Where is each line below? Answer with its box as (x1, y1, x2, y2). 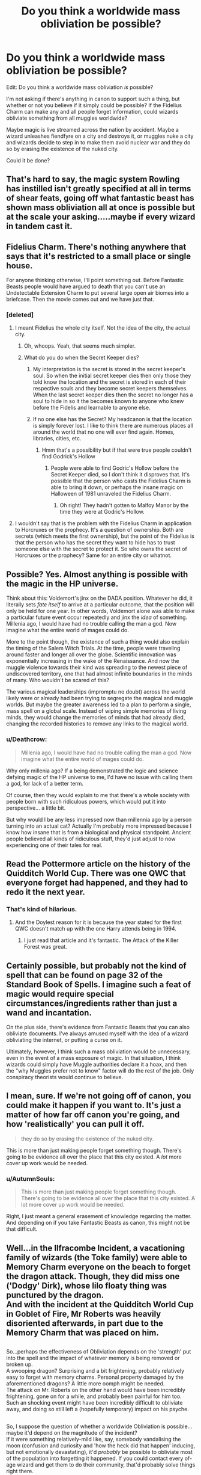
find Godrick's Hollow (41, 453, 96, 460)
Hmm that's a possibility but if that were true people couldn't (41, 446, 192, 454)
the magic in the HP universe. (6, 579, 119, 589)
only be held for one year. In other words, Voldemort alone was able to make (6, 608, 195, 615)
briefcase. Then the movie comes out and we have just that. (6, 296, 155, 303)
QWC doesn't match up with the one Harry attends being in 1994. (14, 925, 177, 932)
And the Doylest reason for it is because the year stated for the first (14, 919, 182, 926)
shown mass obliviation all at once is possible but (6, 203, 195, 213)
